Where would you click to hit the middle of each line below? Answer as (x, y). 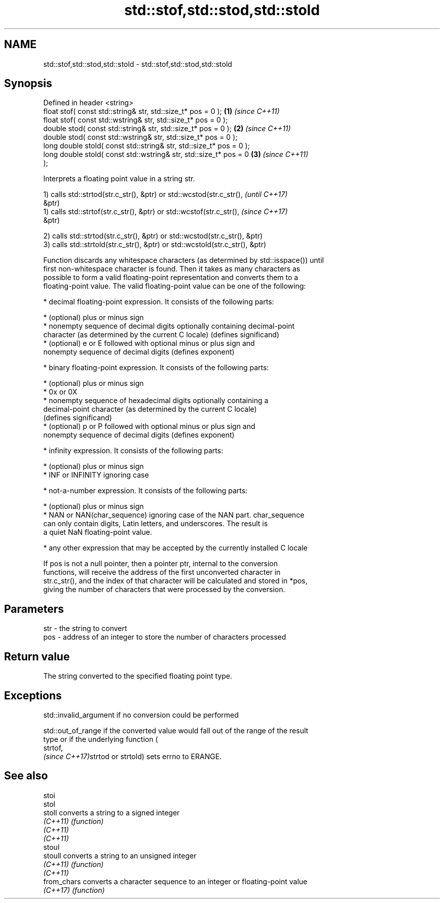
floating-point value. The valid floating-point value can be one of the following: (175, 286)
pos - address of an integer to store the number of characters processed (165, 637)
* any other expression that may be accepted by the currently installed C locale (175, 548)
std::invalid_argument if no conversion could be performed (141, 715)
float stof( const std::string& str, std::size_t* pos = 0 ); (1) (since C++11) (161, 111)
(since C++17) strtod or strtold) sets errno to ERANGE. (133, 756)
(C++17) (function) (74, 890)
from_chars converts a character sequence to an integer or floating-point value (175, 881)
